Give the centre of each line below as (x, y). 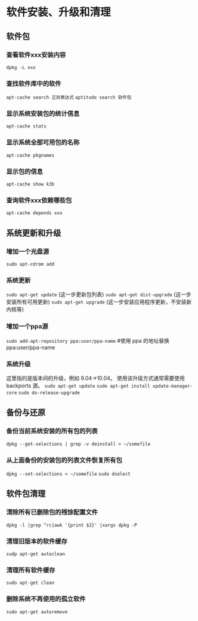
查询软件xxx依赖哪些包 (39, 200)
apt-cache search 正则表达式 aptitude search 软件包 (69, 98)
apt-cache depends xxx (34, 213)
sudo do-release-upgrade (49, 392)
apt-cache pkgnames (30, 155)
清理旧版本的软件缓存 (37, 541)
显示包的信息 (25, 171)
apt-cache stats (26, 126)
